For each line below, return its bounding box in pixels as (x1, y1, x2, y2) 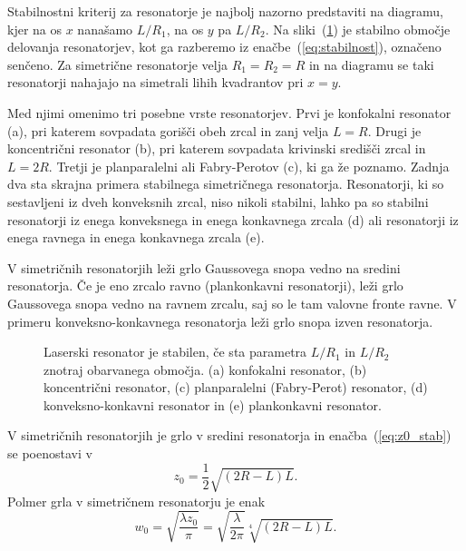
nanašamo (77, 19, 133, 38)
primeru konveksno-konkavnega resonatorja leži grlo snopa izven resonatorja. (7, 311, 433, 330)
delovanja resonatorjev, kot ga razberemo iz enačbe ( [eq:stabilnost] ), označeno (7, 37, 442, 56)
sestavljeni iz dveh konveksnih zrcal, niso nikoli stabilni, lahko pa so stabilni (7, 192, 429, 211)
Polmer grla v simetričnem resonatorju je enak (7, 491, 266, 510)
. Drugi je (367, 121, 422, 140)
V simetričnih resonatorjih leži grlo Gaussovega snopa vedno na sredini (7, 258, 401, 277)
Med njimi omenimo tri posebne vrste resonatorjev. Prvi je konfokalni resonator (7, 103, 451, 122)
